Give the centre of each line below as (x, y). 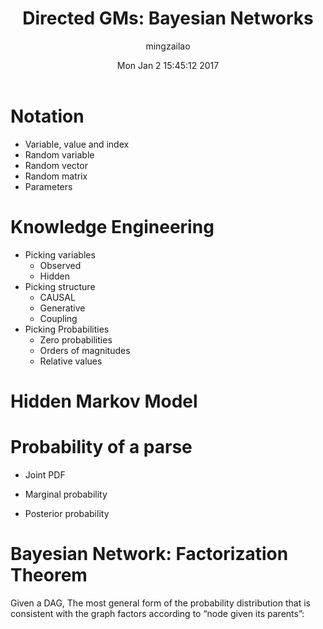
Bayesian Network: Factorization (149, 553)
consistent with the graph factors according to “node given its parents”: (157, 613)
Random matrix (56, 176)
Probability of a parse (101, 447)
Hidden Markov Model (104, 401)
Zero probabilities (76, 339)
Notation (47, 116)
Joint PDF (45, 474)
